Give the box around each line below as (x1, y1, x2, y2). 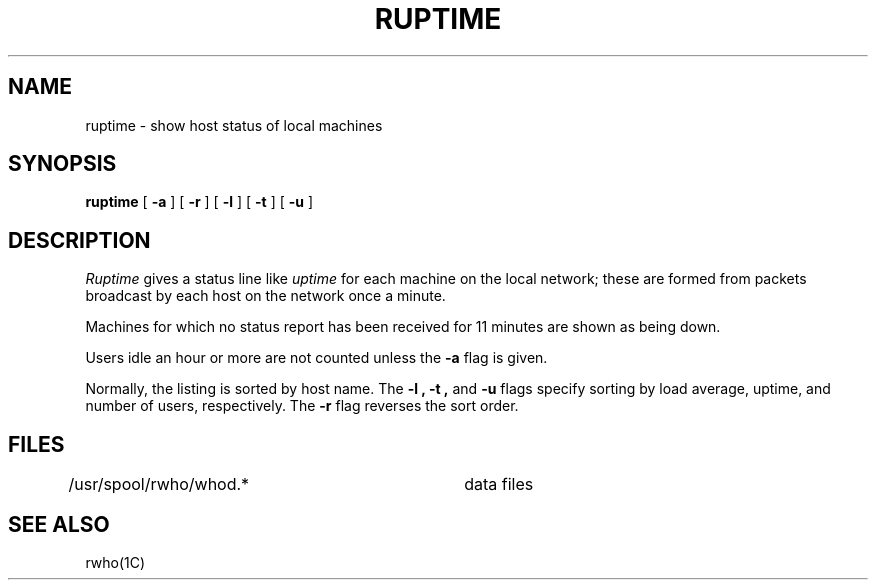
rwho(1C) (85, 553, 146, 571)
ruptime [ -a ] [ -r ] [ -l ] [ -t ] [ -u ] (85, 193, 314, 211)
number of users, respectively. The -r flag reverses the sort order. (85, 397, 519, 415)
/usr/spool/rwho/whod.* (68, 474, 250, 495)
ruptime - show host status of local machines (85, 116, 383, 134)
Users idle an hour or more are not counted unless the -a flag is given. (85, 349, 548, 367)
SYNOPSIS (8, 151, 117, 177)
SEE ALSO (8, 511, 110, 537)
